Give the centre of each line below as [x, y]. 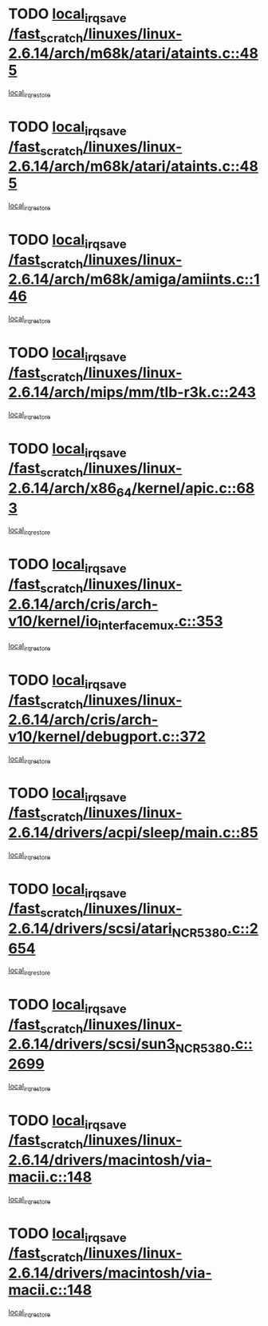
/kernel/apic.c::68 [193, 488]
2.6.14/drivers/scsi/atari [91, 928]
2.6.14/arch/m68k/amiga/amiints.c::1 [134, 280]
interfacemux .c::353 [160, 622]
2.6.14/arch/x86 [63, 488]
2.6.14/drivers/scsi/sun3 [92, 1044]
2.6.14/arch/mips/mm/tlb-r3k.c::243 [132, 392]
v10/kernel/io [53, 621]
